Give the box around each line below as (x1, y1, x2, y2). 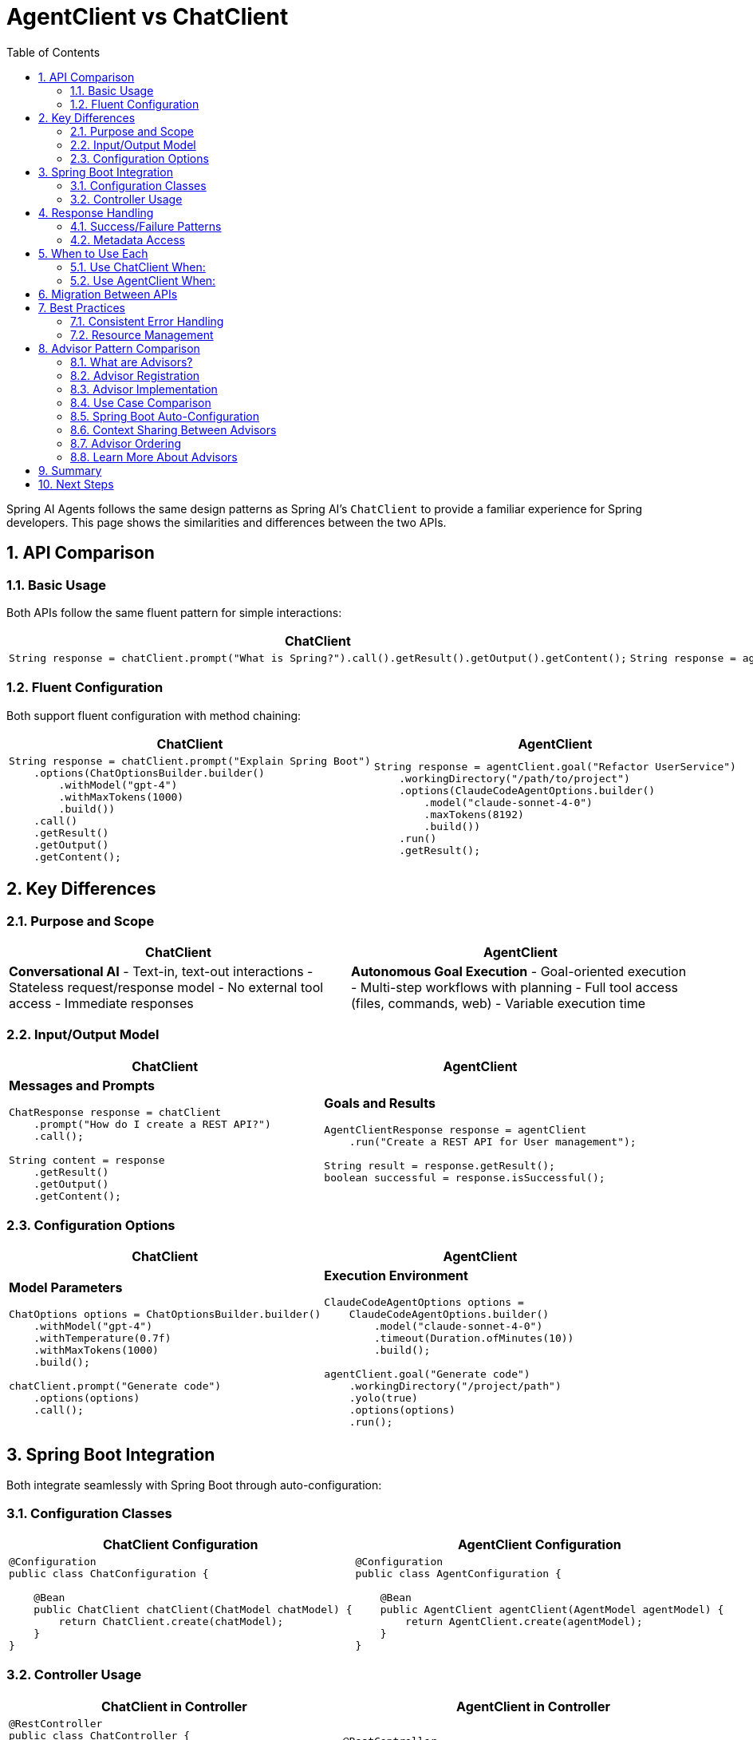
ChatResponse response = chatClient (9, 1105, 222, 1118)
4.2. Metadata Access (70, 232, 185, 247)
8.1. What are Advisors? (70, 354, 193, 369)
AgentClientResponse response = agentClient (324, 1124, 587, 1137)
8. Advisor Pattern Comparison (38, 341, 200, 355)
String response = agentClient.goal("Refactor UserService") (373, 761, 736, 773)
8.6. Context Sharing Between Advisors (70, 422, 277, 437)
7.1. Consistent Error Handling (70, 314, 224, 328)
